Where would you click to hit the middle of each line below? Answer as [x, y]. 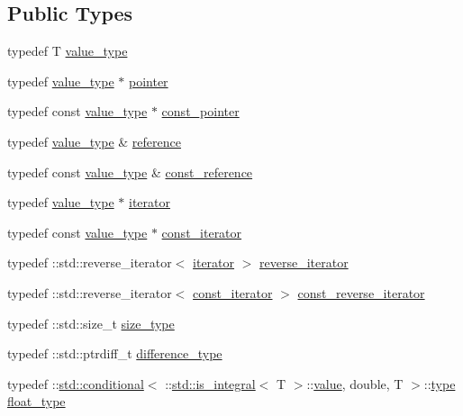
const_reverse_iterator [361, 292]
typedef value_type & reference [94, 141]
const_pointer [200, 111]
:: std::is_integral [210, 383]
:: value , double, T [355, 383]
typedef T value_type [68, 51]
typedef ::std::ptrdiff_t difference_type [115, 353]
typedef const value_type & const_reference [130, 172]
